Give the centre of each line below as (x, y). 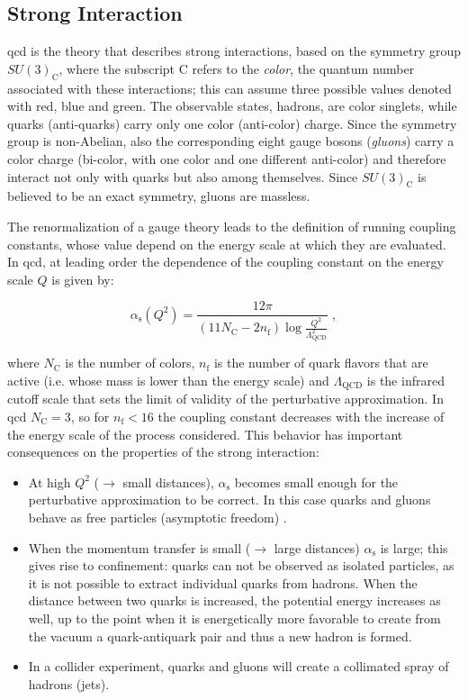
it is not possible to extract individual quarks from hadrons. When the (223, 582)
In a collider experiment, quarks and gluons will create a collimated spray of (238, 666)
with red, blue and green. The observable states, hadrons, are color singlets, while (232, 106)
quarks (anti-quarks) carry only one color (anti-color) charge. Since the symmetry (232, 123)
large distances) (317, 547)
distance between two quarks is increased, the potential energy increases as (234, 600)
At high (49, 482)
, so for (90, 417)
